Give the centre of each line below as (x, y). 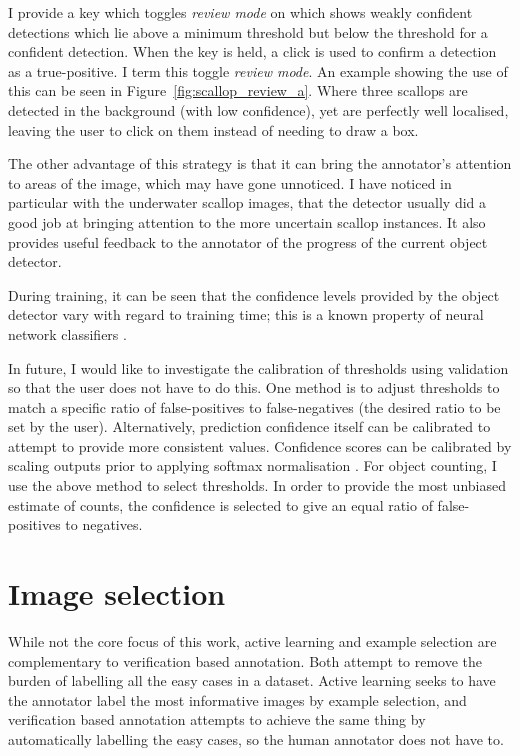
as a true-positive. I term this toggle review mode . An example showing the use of (258, 70)
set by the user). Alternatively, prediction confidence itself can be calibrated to (249, 426)
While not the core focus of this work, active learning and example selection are (252, 640)
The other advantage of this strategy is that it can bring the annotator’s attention (260, 163)
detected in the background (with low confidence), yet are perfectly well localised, (258, 109)
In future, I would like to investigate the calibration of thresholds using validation (258, 367)
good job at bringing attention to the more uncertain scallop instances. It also (247, 221)
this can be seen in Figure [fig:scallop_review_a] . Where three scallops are (238, 90)
